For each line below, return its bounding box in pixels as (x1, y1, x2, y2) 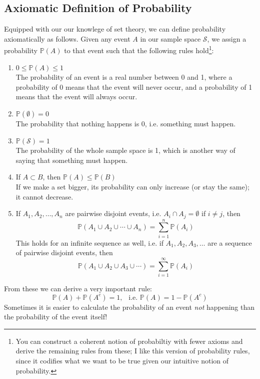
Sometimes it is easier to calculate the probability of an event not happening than (4, 301, 255, 312)
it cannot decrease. (15, 191, 73, 202)
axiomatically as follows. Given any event (4, 33, 130, 44)
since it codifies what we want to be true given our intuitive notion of (15, 355, 229, 366)
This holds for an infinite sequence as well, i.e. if (15, 237, 163, 248)
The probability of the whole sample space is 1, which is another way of (15, 145, 235, 155)
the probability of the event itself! (4, 311, 107, 322)
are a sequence (207, 237, 252, 248)
